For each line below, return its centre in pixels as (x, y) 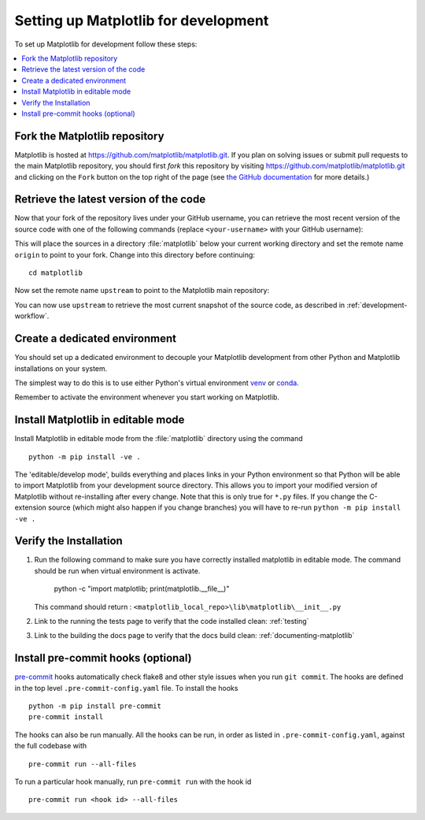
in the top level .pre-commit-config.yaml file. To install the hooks (126, 688)
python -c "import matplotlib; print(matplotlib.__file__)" (142, 589)
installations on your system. (61, 368)
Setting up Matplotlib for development (142, 20)
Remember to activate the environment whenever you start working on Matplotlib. (147, 397)
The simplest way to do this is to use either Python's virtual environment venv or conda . (157, 383)
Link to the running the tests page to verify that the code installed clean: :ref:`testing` (172, 621)
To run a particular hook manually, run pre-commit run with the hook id (133, 782)
